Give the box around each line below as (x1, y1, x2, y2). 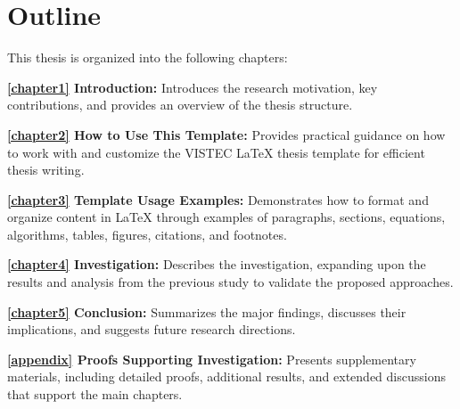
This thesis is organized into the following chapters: (7, 48, 288, 67)
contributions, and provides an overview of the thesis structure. (7, 95, 353, 114)
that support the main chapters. (7, 385, 183, 404)
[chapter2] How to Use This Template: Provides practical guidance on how (7, 125, 446, 143)
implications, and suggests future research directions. (7, 320, 296, 339)
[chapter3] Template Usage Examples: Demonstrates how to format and (7, 190, 429, 209)
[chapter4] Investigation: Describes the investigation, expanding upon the (7, 255, 426, 274)
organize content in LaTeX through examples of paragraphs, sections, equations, (7, 208, 446, 226)
